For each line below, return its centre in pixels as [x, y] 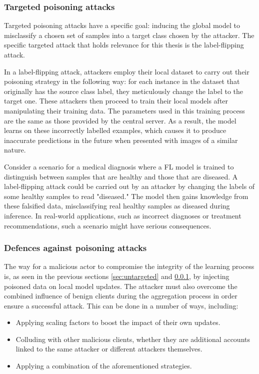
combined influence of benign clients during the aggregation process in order [121, 296]
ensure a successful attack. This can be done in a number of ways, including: [121, 305]
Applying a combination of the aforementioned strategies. [104, 366]
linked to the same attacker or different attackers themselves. [109, 349]
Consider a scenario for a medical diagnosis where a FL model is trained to [119, 166]
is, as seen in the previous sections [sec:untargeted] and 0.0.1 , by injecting [117, 276]
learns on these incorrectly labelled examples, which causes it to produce [115, 130]
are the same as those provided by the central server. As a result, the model [120, 120]
